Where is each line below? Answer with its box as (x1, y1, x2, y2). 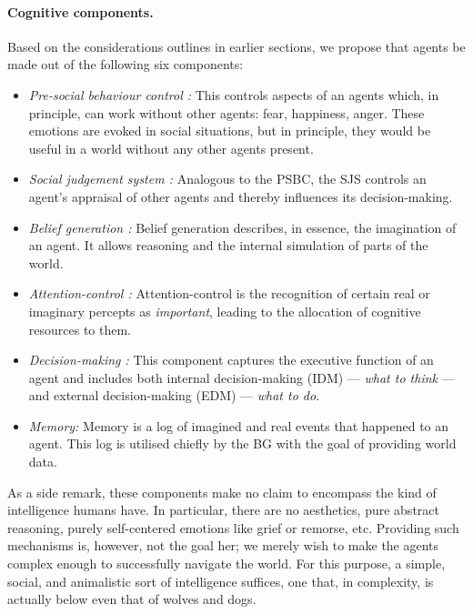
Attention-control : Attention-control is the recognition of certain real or (28, 284, 430, 303)
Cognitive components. (7, 2, 154, 21)
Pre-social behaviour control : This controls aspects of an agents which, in (28, 85, 439, 104)
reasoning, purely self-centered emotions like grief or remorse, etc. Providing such (7, 518, 459, 537)
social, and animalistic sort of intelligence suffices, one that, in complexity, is (7, 571, 434, 590)
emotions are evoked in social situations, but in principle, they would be (28, 121, 431, 140)
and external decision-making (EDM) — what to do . (28, 386, 320, 405)
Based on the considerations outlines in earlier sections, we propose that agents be (7, 36, 466, 55)
